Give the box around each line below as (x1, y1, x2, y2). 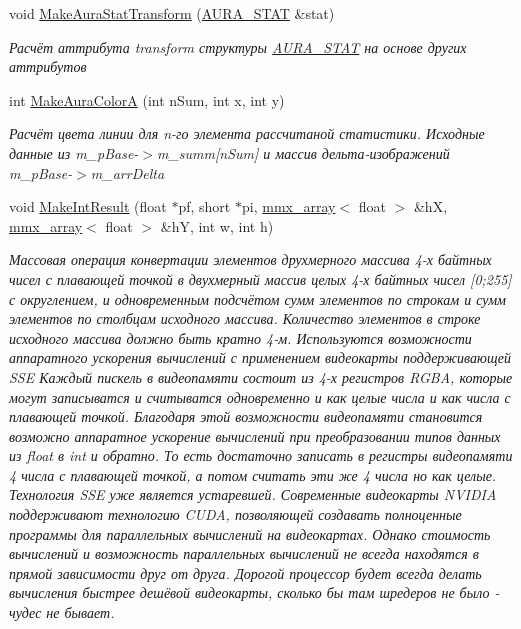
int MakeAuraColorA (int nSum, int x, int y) (9, 89, 285, 110)
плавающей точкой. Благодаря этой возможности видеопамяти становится (9, 406, 483, 427)
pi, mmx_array (241, 196, 336, 217)
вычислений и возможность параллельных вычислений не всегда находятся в (9, 543, 479, 564)
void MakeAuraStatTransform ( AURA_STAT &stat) (9, 3, 335, 23)
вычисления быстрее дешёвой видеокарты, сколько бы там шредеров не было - (9, 582, 500, 603)
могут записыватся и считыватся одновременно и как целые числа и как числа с (9, 386, 511, 407)
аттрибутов (9, 56, 87, 77)
